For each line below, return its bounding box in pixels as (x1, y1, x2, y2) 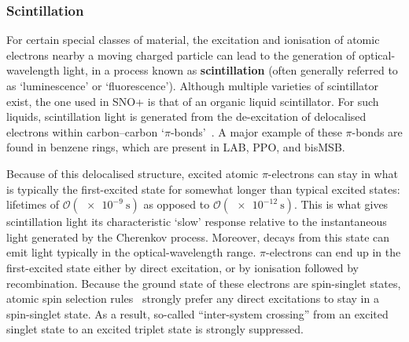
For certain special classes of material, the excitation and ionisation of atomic (6, 31, 380, 48)
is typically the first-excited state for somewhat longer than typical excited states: (6, 180, 400, 197)
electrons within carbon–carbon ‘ (6, 123, 164, 140)
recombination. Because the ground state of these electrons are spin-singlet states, (6, 275, 401, 291)
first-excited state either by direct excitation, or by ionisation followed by (6, 259, 359, 275)
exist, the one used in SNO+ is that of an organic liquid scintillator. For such (6, 93, 379, 109)
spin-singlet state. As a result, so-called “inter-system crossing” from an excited (6, 305, 389, 322)
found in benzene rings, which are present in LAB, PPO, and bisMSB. (6, 139, 345, 155)
